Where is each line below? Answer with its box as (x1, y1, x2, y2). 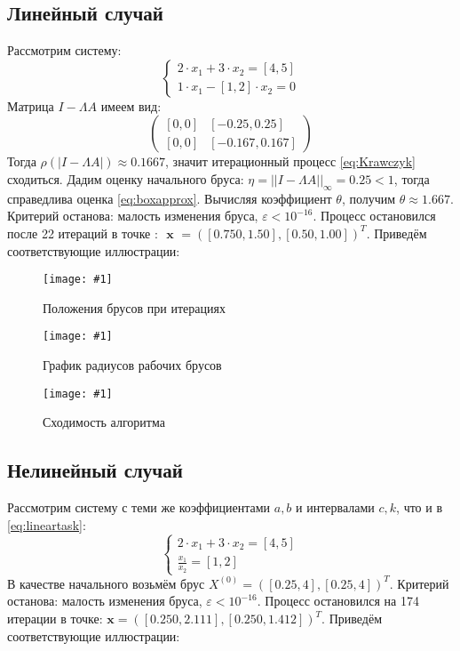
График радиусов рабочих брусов (43, 356, 222, 374)
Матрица (7, 96, 54, 115)
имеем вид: (100, 96, 162, 115)
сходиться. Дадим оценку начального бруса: (7, 169, 244, 188)
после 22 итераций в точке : (7, 223, 158, 242)
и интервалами (296, 498, 375, 517)
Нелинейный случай (7, 456, 183, 484)
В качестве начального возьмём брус (7, 574, 205, 592)
